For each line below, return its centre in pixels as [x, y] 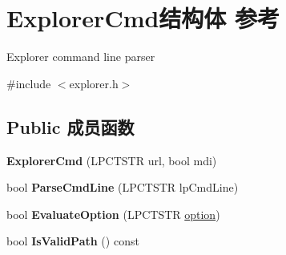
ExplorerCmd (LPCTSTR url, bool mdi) [112, 160]
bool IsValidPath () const [73, 241]
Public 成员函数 [70, 126]
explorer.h [94, 83]
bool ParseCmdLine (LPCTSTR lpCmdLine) [123, 187]
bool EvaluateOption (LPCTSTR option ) [113, 214]
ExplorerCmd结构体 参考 [143, 18]
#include [29, 83]
